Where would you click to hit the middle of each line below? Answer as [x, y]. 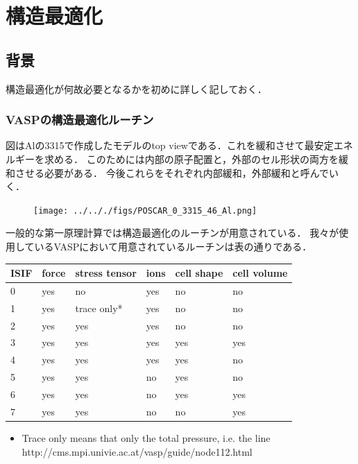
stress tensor [106, 273]
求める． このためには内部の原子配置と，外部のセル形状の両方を [191, 158]
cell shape [199, 273]
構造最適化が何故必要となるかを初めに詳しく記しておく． [136, 88]
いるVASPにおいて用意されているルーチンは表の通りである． [173, 247]
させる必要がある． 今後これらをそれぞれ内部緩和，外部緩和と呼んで [172, 172]
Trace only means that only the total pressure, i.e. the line [146, 437]
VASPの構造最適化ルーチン [80, 120]
